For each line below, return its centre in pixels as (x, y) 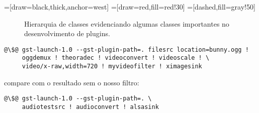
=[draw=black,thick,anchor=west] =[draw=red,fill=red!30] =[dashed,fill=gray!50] (130, 7)
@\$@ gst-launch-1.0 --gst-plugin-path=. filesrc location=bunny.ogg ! (126, 49)
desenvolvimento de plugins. (67, 33)
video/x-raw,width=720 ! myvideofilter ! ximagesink (112, 67)
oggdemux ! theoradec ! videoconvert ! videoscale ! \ (116, 58)
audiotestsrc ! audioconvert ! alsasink (90, 107)
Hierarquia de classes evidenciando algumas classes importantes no (127, 23)
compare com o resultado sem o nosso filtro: (72, 82)
